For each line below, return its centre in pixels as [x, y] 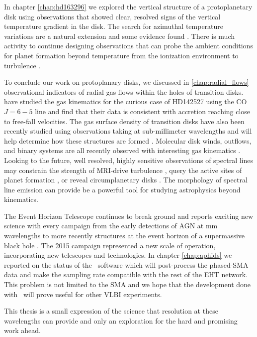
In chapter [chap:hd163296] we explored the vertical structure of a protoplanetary [128, 6]
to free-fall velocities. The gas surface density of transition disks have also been [124, 121]
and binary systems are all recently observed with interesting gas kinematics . [122, 150]
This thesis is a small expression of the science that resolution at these [111, 311]
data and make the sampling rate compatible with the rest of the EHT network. [126, 274]
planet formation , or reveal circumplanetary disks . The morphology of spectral [126, 180]
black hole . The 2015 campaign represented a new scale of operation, [110, 245]
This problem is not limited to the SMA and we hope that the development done [128, 284]
